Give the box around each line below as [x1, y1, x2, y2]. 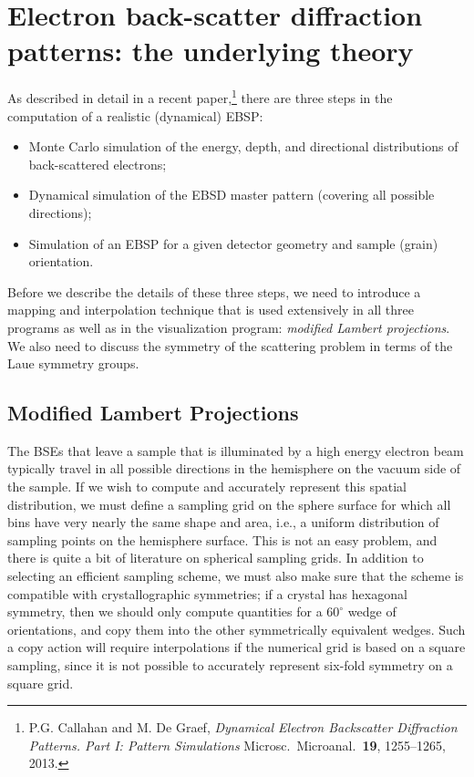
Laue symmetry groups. [7, 354, 139, 373]
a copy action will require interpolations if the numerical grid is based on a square [7, 637, 466, 657]
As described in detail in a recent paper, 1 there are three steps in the [7, 86, 393, 107]
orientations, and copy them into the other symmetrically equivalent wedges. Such [7, 619, 466, 638]
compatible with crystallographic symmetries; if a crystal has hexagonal [7, 584, 407, 603]
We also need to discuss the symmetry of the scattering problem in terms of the [7, 336, 453, 355]
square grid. [7, 673, 74, 692]
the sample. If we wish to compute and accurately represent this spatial [7, 477, 407, 496]
